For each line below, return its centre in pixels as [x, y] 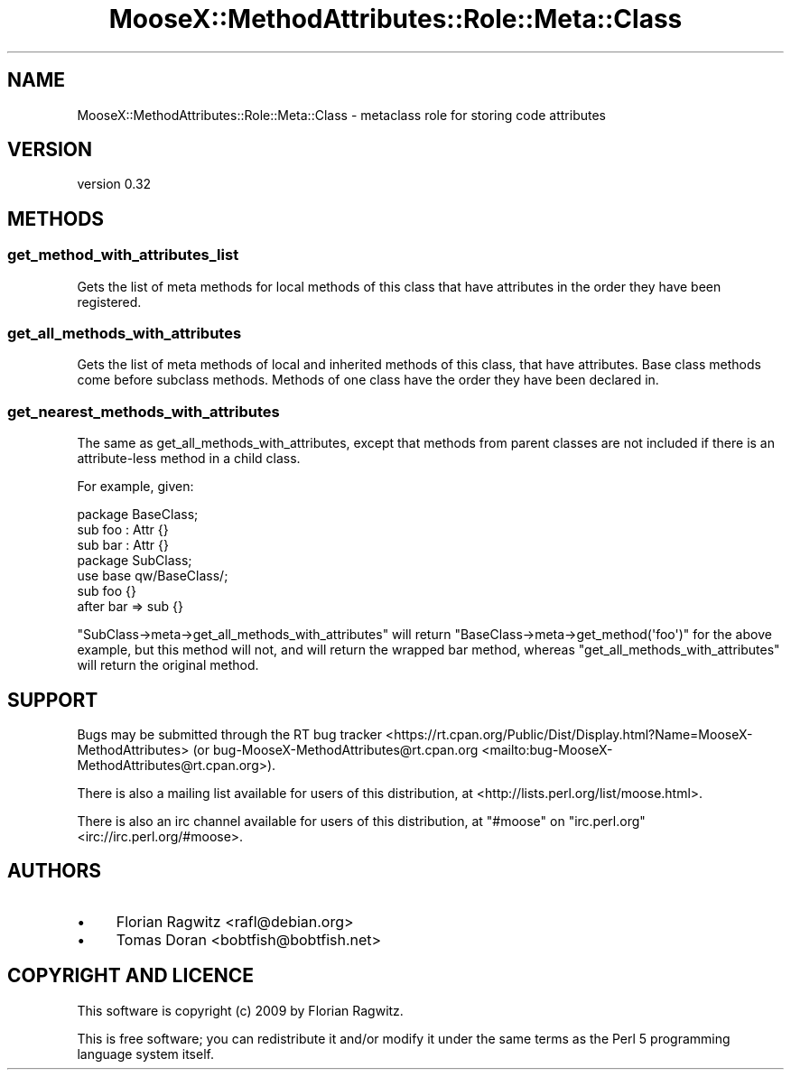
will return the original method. [168, 665]
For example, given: [135, 487]
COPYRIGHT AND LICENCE [130, 976]
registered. [109, 302]
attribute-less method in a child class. [189, 459]
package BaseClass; [138, 515]
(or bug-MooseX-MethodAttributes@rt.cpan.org [335, 750]
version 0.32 [114, 184]
